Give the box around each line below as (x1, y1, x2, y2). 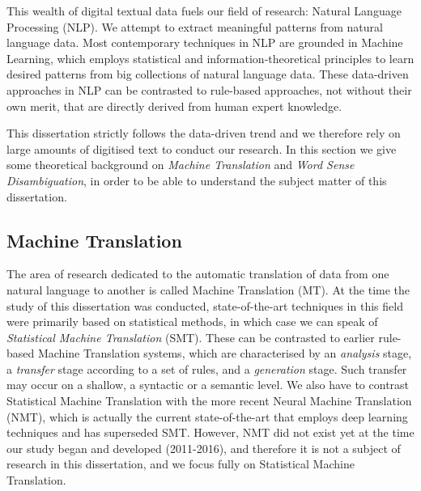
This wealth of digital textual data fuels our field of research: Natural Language (6, 2, 402, 19)
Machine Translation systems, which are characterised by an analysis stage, (37, 345, 412, 362)
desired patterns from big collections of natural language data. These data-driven (6, 66, 409, 83)
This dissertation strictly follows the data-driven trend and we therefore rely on (6, 125, 401, 142)
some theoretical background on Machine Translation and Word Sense (6, 156, 355, 173)
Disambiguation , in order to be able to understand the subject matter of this (6, 171, 387, 188)
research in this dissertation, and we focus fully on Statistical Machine (6, 455, 355, 472)
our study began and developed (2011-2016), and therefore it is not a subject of (6, 439, 401, 456)
